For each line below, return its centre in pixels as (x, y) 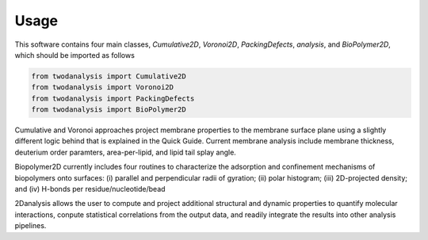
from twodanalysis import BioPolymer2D (109, 110)
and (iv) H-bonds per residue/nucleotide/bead (90, 189)
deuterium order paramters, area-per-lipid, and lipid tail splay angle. (126, 152)
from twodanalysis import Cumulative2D (109, 76)
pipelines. (31, 226)
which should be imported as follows (75, 55)
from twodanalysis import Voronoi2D (103, 88)
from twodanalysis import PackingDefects (113, 98)
